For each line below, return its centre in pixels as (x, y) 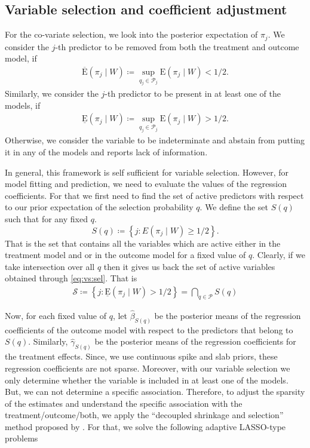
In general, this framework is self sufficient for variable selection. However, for (147, 172)
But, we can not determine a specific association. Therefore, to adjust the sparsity (155, 392)
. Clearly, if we (279, 255)
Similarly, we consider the (52, 93)
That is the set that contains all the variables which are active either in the (143, 243)
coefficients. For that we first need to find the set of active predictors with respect (154, 195)
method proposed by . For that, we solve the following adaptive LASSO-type (145, 426)
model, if (21, 58)
